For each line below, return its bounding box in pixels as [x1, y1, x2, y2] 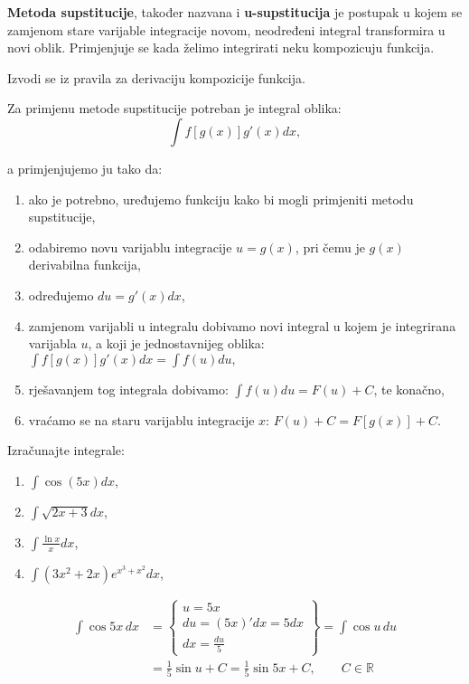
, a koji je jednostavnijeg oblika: [88, 334, 265, 353]
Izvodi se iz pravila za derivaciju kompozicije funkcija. [7, 68, 305, 87]
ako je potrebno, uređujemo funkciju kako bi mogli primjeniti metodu [28, 189, 414, 208]
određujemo [28, 285, 94, 304]
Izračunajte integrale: [7, 441, 125, 460]
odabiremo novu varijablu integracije [28, 237, 232, 256]
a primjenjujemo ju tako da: [7, 158, 163, 177]
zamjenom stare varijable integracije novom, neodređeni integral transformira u [7, 20, 446, 39]
